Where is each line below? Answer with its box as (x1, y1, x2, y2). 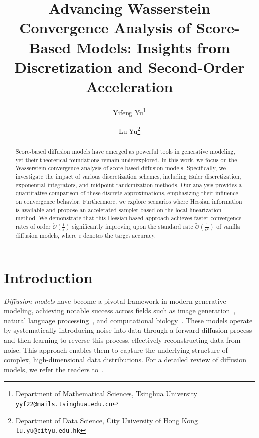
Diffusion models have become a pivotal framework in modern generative (4, 295, 226, 306)
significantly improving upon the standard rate (72, 222, 193, 231)
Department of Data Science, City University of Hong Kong (15, 415, 198, 425)
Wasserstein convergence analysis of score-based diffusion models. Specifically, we (15, 164, 226, 172)
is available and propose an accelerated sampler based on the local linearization (15, 205, 222, 214)
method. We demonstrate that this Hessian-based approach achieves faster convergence (15, 214, 242, 222)
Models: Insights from (76, 37, 230, 57)
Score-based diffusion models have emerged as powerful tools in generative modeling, (15, 147, 235, 156)
